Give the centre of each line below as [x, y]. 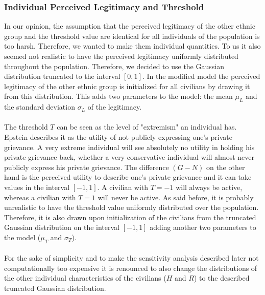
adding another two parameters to [203, 227]
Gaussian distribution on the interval [62, 227]
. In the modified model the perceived [201, 76]
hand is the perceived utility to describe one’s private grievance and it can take [128, 177]
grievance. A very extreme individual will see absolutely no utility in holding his [129, 147]
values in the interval [37, 187]
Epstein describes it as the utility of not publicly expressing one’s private [118, 136]
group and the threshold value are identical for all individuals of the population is [132, 36]
